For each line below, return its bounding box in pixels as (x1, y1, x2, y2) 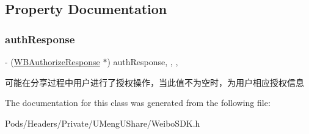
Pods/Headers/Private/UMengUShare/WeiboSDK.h (5, 116, 200, 129)
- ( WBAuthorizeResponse (5, 55, 100, 68)
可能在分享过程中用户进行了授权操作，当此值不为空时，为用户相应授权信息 (5, 76, 304, 88)
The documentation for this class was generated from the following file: (5, 96, 271, 109)
